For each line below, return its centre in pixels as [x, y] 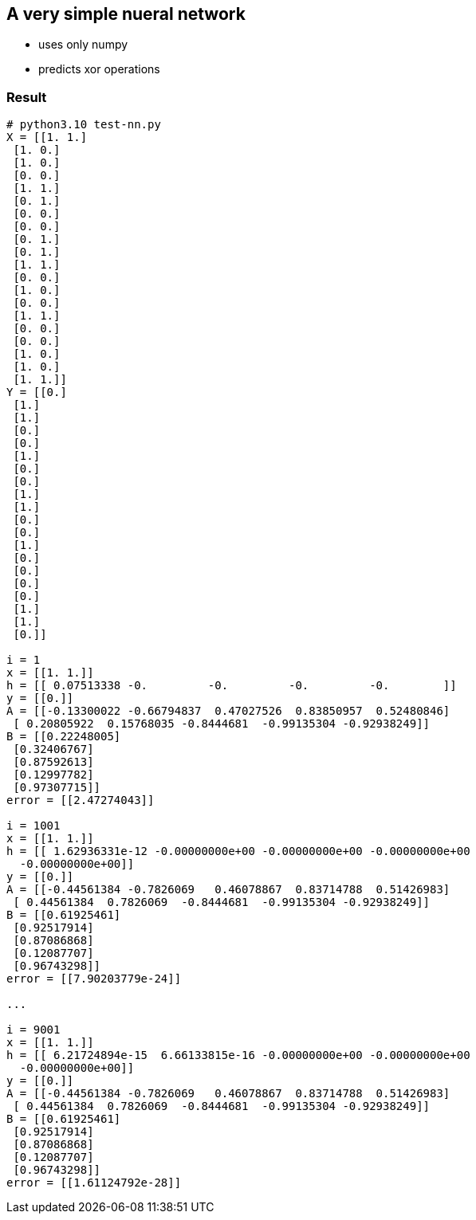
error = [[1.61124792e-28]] [94, 1183]
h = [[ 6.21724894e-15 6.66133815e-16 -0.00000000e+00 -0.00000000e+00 [238, 1055]
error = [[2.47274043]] [81, 800]
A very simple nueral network [126, 14]
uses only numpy [83, 45]
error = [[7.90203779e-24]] [94, 979]
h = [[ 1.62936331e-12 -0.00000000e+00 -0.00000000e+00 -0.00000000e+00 [238, 851]
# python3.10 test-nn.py [84, 125]
